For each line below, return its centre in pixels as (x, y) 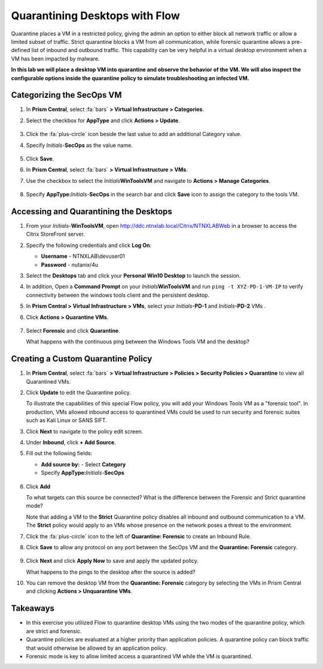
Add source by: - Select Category (83, 464)
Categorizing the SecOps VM (66, 95)
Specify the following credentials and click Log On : (89, 245)
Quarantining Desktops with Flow (96, 16)
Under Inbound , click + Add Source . (71, 442)
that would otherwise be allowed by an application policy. (97, 648)
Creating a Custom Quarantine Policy (82, 359)
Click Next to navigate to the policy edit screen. (85, 431)
